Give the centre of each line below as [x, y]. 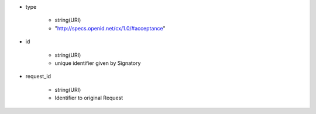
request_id [38, 77]
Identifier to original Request [89, 98]
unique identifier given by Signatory [98, 63]
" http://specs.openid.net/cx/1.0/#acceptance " [110, 28]
